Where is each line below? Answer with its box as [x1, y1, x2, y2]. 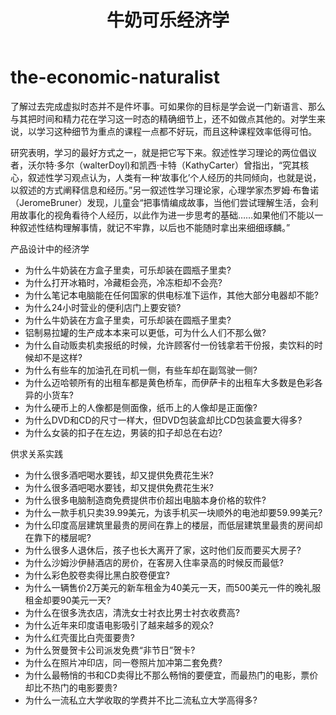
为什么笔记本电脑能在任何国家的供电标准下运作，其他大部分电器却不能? [24, 289, 319, 301]
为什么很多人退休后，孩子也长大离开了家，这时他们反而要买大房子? [24, 544, 302, 556]
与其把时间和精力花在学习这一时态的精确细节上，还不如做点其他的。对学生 [10, 112, 317, 125]
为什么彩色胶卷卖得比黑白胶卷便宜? [24, 569, 170, 581]
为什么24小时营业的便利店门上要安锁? [24, 301, 182, 313]
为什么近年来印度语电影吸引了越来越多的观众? [24, 619, 214, 631]
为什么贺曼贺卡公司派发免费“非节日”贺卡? [24, 644, 196, 656]
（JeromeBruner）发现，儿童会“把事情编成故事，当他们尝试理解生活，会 [10, 196, 310, 208]
